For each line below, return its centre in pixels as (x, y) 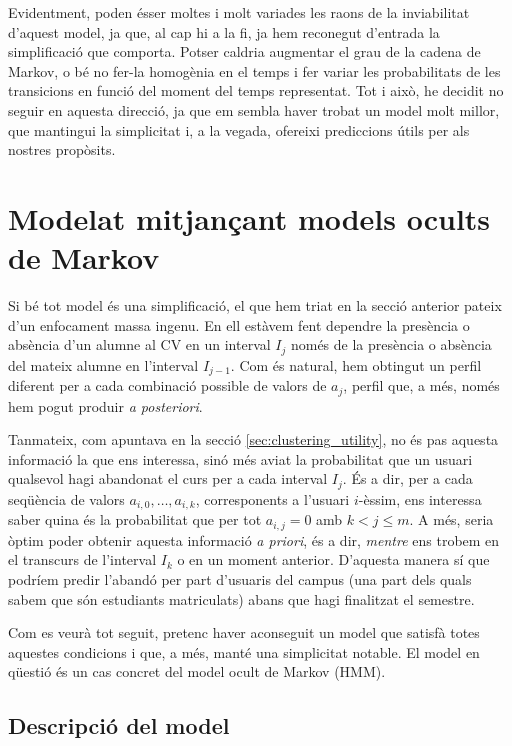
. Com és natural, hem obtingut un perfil (356, 364)
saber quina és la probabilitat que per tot (135, 519)
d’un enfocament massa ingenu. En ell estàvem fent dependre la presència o (239, 324)
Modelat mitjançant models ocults (249, 217)
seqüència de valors (66, 498)
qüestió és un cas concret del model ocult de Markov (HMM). (197, 671)
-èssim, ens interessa (420, 498)
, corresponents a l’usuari (272, 498)
